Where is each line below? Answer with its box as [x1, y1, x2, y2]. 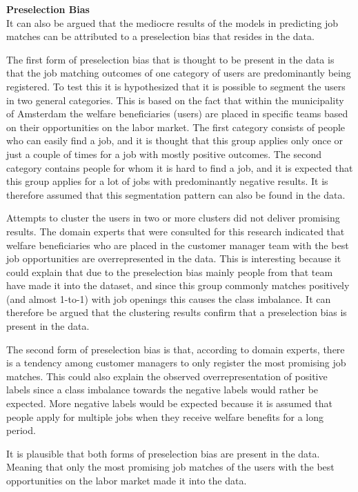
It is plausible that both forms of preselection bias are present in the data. [6, 446, 320, 460]
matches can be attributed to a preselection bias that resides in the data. [6, 29, 315, 43]
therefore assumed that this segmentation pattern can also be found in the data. [6, 187, 346, 201]
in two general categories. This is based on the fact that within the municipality [6, 92, 344, 107]
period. [6, 423, 36, 437]
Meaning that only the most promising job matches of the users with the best [6, 460, 335, 474]
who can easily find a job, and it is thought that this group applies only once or [6, 133, 344, 148]
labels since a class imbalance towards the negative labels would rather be [6, 382, 319, 397]
